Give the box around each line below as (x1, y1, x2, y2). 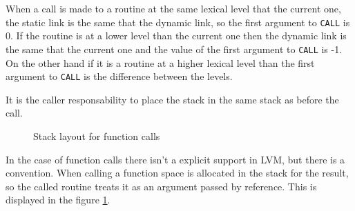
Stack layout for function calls (33, 128, 160, 143)
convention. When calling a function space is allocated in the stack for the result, (6, 165, 349, 180)
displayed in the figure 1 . (6, 192, 111, 207)
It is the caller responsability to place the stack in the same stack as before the (6, 92, 339, 106)
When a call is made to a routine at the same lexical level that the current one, (6, 1, 341, 15)
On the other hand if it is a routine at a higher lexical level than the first (6, 55, 315, 70)
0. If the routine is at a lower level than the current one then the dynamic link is (6, 28, 347, 43)
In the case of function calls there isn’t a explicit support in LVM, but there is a (6, 152, 345, 166)
